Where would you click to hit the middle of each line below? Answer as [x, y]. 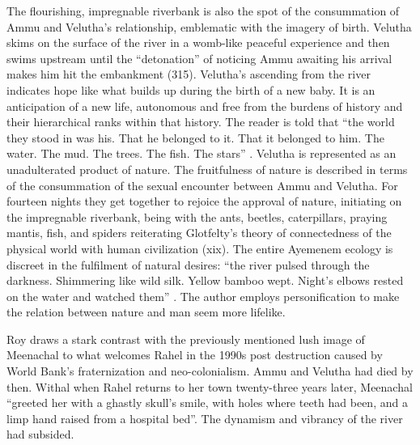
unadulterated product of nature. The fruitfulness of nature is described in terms [207, 169]
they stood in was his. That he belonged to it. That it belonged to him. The [195, 137]
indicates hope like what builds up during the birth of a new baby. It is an [191, 89]
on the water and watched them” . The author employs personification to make [203, 296]
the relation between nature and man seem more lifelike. [146, 312]
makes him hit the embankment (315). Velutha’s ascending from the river [189, 74]
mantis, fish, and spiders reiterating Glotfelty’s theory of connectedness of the [199, 233]
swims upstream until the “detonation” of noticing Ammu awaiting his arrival [199, 58]
